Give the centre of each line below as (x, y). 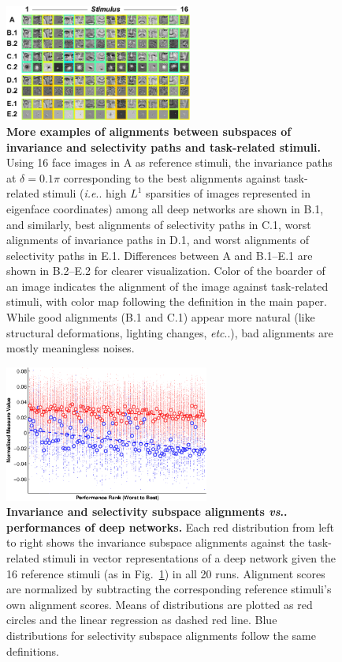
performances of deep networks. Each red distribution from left (171, 527)
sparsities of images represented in (228, 193)
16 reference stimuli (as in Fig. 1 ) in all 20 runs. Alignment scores (166, 573)
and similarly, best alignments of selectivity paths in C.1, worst (159, 224)
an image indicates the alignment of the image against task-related (167, 286)
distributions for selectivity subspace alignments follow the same (161, 635)
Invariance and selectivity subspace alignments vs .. (147, 512)
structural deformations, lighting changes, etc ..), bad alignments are (170, 332)
